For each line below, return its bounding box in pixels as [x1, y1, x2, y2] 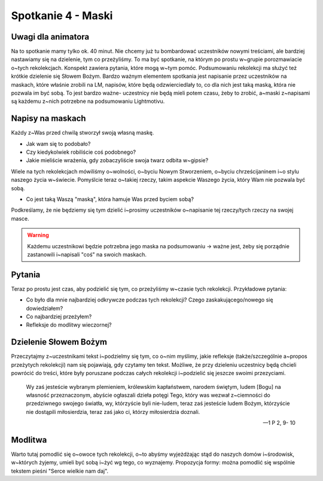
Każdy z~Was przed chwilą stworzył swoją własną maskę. [11, 129, 154, 136]
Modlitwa [11, 434, 47, 445]
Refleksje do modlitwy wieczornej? [26, 321, 112, 328]
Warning [27, 232, 49, 239]
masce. [11, 215, 29, 222]
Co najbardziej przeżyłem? [26, 313, 92, 320]
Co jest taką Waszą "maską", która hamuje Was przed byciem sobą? [26, 196, 194, 203]
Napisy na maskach [11, 114, 86, 124]
